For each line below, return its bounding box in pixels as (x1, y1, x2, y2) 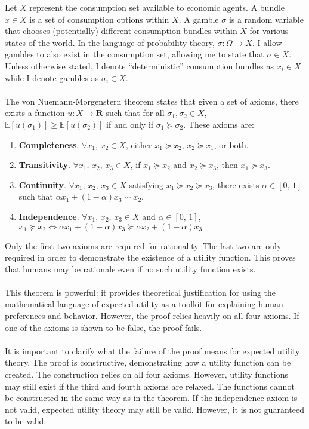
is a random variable (228, 13, 304, 25)
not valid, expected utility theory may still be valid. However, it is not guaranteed (5, 403, 304, 415)
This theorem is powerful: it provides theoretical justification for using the (5, 286, 276, 298)
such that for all (106, 106, 165, 119)
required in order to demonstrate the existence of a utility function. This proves (5, 251, 296, 263)
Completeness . (18, 138, 79, 151)
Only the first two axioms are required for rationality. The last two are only (5, 239, 282, 252)
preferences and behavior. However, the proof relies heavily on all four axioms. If (5, 310, 299, 322)
